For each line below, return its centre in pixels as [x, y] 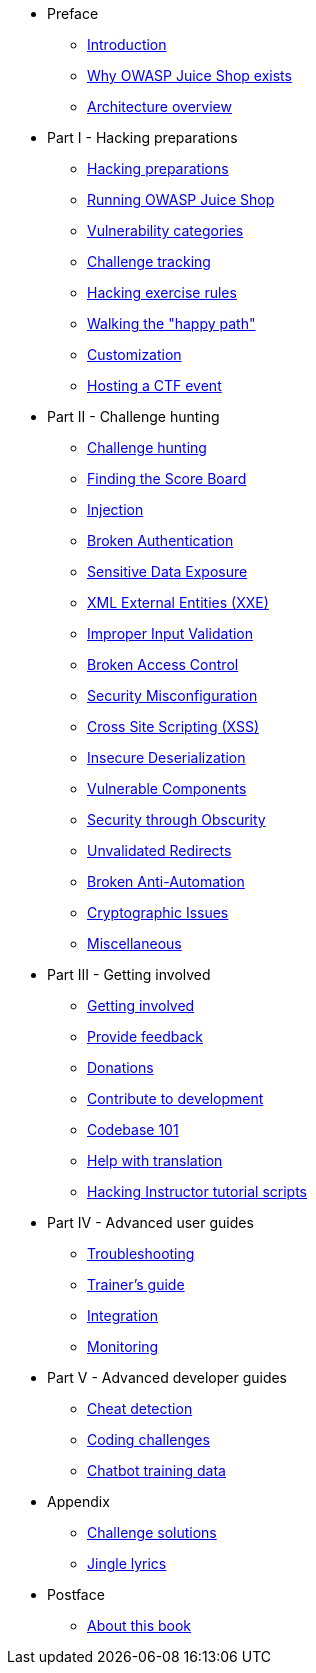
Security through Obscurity [176, 819]
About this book [139, 1625]
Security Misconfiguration [172, 695]
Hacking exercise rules [162, 292]
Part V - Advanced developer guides [167, 1377]
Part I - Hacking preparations [142, 137]
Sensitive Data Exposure [167, 571]
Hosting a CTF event [154, 385]
